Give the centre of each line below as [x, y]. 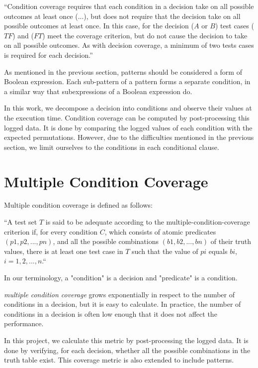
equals [218, 251]
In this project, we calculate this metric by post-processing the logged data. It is [126, 340]
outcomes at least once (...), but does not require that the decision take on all [122, 16]
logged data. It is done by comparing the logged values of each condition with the [128, 127]
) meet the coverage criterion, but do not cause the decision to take [145, 35]
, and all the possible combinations [106, 241]
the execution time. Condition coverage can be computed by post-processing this [127, 117]
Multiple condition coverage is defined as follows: [78, 205]
